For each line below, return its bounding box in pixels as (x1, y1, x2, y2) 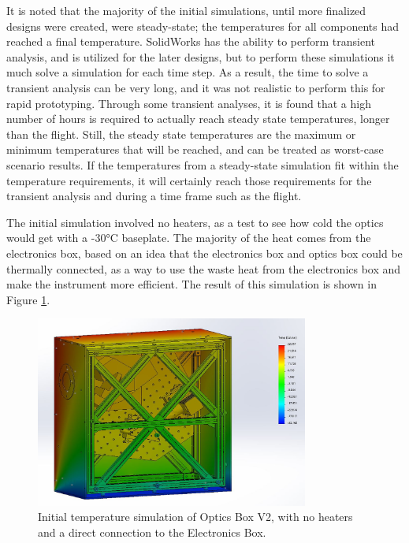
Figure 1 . (6, 291, 50, 307)
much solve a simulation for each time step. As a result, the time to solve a (6, 64, 369, 80)
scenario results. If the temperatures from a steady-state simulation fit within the (6, 156, 399, 173)
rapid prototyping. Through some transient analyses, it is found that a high (6, 95, 371, 111)
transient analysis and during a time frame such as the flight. (6, 188, 302, 204)
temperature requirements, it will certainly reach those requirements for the (6, 172, 372, 188)
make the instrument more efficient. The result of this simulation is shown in (6, 276, 377, 292)
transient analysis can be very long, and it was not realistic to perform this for (6, 79, 385, 95)
